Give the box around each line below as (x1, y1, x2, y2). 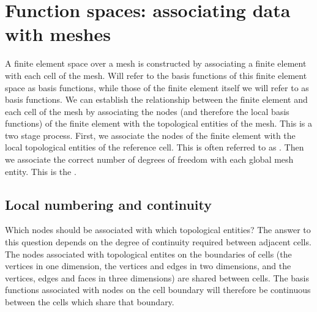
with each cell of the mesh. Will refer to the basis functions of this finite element (5, 69, 307, 81)
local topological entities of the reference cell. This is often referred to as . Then (5, 141, 304, 154)
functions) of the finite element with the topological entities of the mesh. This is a (5, 117, 313, 130)
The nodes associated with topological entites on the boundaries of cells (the (5, 247, 292, 260)
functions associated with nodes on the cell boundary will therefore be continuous (5, 283, 311, 296)
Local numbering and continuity (5, 195, 212, 214)
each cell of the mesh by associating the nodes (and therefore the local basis (5, 105, 289, 117)
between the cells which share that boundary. (5, 295, 174, 308)
